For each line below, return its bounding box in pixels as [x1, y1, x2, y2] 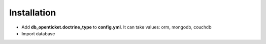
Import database [21, 30, 55, 36]
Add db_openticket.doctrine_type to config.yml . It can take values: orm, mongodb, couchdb [21, 24, 212, 30]
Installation [9, 7, 56, 18]
